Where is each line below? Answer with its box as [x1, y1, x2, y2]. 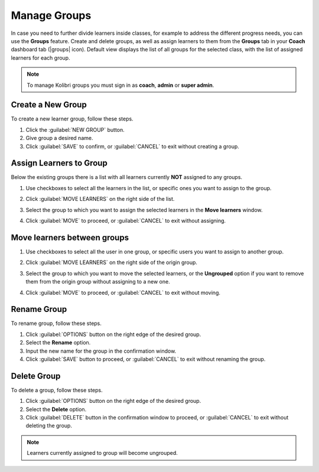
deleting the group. [25, 422, 72, 429]
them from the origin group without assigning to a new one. [25, 278, 171, 285]
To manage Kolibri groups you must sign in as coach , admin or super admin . [27, 82, 214, 89]
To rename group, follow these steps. [11, 320, 102, 327]
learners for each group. [11, 54, 70, 61]
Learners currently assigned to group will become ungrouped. [27, 450, 178, 457]
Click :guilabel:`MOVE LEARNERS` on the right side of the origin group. [25, 259, 198, 266]
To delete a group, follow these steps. [11, 386, 103, 393]
